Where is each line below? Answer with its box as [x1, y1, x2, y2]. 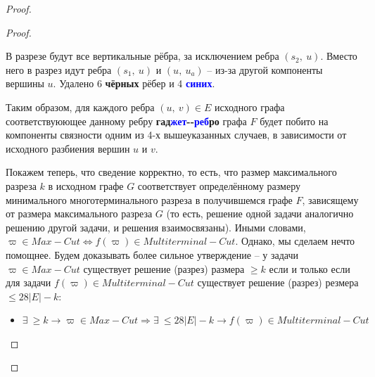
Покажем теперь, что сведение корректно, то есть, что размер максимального [6, 165, 337, 179]
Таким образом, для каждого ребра [6, 99, 155, 114]
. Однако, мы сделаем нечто [235, 234, 355, 248]
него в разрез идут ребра [6, 62, 112, 77]
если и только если [269, 261, 350, 276]
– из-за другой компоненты [207, 62, 323, 77]
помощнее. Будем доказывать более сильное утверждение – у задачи [6, 247, 299, 262]
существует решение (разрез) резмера [197, 275, 359, 290]
